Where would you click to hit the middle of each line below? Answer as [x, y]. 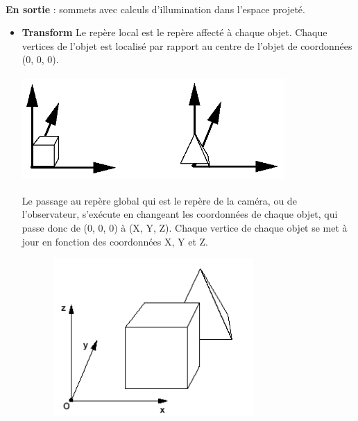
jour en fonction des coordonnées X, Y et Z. [115, 241]
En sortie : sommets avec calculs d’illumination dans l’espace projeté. [155, 9]
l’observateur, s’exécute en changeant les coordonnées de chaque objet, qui [180, 214]
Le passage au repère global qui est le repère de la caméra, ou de [159, 200]
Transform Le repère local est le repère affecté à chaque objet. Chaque [174, 32]
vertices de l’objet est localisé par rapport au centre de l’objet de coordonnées [187, 45]
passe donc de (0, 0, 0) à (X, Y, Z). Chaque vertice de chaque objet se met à [185, 227]
